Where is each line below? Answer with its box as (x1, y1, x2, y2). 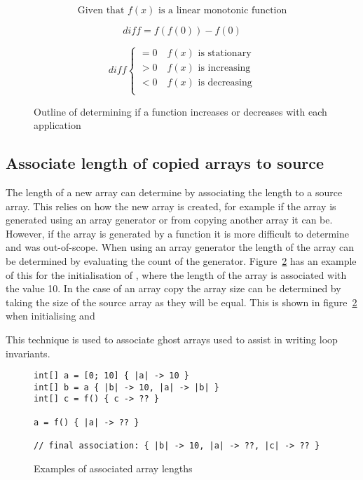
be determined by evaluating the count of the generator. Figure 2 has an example (6, 253, 357, 268)
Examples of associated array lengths (34, 460, 193, 475)
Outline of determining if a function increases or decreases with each (34, 104, 327, 118)
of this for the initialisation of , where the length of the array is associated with (6, 267, 347, 282)
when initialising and (6, 308, 95, 323)
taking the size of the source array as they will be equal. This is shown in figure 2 (6, 294, 357, 309)
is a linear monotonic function (158, 6, 287, 15)
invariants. (6, 345, 50, 360)
